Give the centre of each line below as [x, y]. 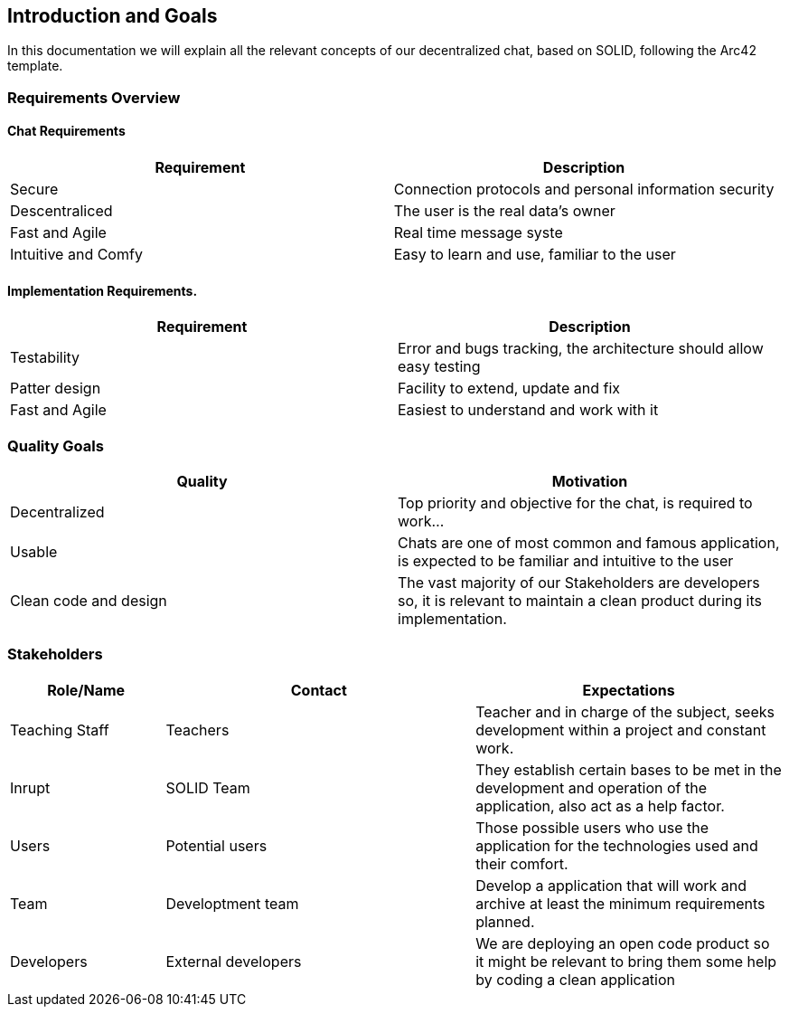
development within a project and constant [621, 730]
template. [35, 66]
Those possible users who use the [592, 827]
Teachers [197, 730]
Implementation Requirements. [103, 290]
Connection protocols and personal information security [584, 190]
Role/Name [86, 690]
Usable [34, 551]
